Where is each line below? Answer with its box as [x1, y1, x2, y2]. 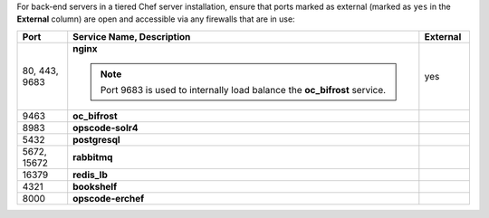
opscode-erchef [72, 192, 145, 204]
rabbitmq [72, 150, 113, 163]
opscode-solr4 [72, 121, 139, 134]
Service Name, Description [72, 30, 191, 43]
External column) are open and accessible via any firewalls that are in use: [16, 14, 295, 24]
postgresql [72, 133, 121, 146]
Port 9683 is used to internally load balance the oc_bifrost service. [100, 83, 387, 96]
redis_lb [72, 168, 109, 181]
